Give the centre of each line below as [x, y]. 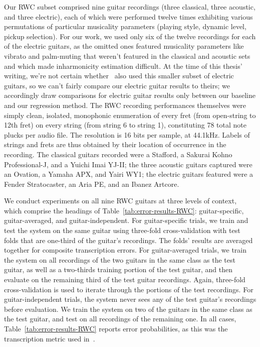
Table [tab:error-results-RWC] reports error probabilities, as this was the [116, 328]
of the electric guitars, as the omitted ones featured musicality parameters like [124, 46]
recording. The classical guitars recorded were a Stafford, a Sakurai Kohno [118, 154]
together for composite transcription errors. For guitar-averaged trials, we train [125, 250]
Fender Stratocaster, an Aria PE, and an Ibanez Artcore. [92, 184]
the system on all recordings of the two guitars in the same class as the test [120, 259]
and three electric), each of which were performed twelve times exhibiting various [128, 16]
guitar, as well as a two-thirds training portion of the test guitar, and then [118, 269]
